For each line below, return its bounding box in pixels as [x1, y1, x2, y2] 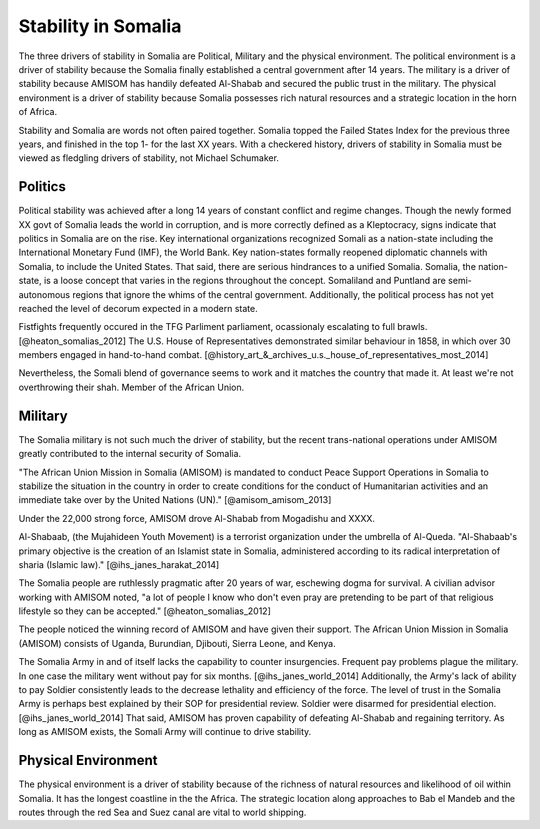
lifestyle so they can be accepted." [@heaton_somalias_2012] [18, 605, 272, 617]
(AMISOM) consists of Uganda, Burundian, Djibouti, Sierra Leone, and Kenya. [18, 637, 336, 649]
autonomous [18, 288, 70, 300]
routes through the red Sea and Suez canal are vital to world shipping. [18, 806, 307, 818]
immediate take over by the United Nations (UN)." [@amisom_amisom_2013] [18, 494, 332, 506]
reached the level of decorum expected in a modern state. [18, 302, 259, 314]
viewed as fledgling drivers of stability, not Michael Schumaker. [18, 152, 280, 164]
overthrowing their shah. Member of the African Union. [18, 381, 245, 393]
